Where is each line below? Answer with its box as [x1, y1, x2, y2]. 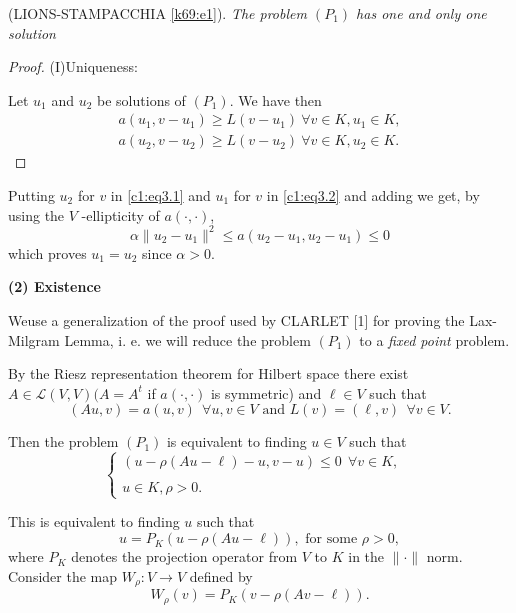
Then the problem [8, 431, 119, 452]
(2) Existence [8, 276, 101, 297]
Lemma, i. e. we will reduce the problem [64, 329, 311, 350]
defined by [189, 565, 253, 586]
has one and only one [356, 3, 487, 23]
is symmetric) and [210, 382, 322, 403]
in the [348, 546, 385, 567]
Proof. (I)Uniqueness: [8, 56, 138, 77]
